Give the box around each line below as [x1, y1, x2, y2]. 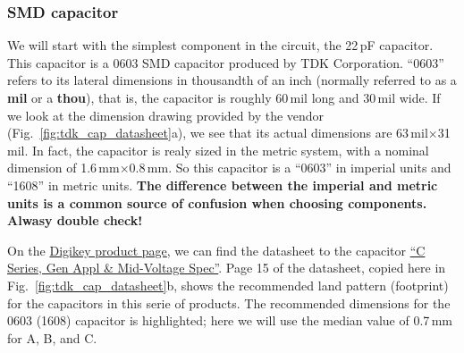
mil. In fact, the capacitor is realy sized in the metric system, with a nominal [7, 140, 429, 159]
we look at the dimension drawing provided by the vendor [7, 105, 325, 124]
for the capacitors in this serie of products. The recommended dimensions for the [7, 293, 451, 312]
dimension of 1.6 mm [7, 158, 120, 177]
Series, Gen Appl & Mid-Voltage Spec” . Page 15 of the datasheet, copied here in [7, 258, 446, 277]
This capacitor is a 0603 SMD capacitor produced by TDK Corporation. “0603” [7, 53, 444, 71]
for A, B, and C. [7, 328, 97, 347]
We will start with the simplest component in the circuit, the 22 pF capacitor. [7, 36, 434, 55]
